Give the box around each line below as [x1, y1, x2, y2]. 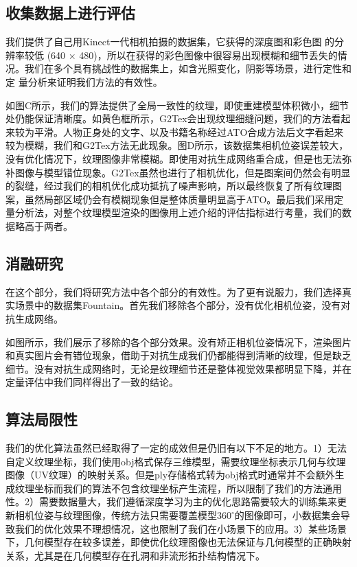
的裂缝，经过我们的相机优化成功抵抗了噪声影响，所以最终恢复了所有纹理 [5, 178, 332, 193]
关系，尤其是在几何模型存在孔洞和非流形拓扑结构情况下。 [5, 548, 265, 562]
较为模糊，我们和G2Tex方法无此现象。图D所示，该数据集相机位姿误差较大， [5, 138, 349, 152]
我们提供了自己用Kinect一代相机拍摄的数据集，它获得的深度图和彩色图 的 [5, 34, 335, 49]
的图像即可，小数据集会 [234, 508, 341, 522]
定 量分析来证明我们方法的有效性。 [5, 74, 163, 89]
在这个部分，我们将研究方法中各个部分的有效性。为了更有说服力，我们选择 [5, 284, 342, 299]
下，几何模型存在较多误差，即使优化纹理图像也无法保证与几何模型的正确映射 [5, 535, 352, 549]
